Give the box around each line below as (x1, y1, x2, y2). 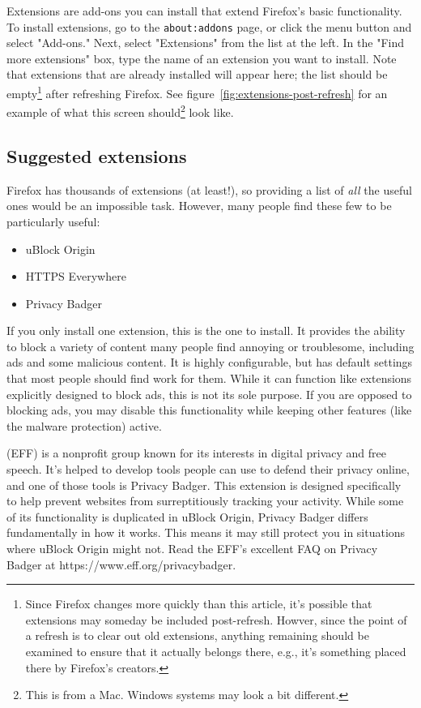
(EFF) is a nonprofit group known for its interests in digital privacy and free (6, 444, 387, 461)
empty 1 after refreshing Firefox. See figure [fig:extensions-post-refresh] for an (6, 83, 388, 101)
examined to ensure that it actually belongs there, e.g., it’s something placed (25, 642, 406, 659)
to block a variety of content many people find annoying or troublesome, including (6, 337, 415, 354)
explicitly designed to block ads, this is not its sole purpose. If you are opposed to (6, 385, 412, 402)
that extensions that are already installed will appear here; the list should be (6, 66, 388, 83)
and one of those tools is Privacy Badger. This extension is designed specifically (6, 476, 402, 493)
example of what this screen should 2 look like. (6, 101, 234, 120)
